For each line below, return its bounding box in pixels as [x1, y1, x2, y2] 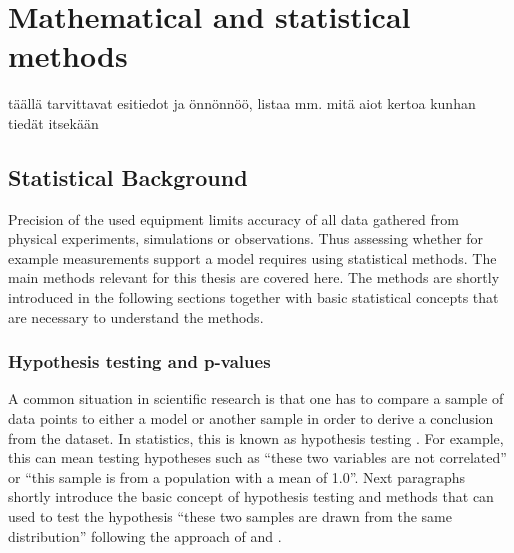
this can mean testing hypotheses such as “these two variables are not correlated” [8, 447, 507, 468]
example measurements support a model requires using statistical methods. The [8, 247, 497, 268]
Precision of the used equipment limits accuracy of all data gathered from [8, 208, 459, 229]
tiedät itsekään [8, 112, 99, 133]
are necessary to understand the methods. [8, 306, 264, 327]
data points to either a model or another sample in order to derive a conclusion [8, 408, 494, 429]
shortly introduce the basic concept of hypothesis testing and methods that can [8, 486, 494, 507]
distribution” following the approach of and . [8, 525, 282, 546]
